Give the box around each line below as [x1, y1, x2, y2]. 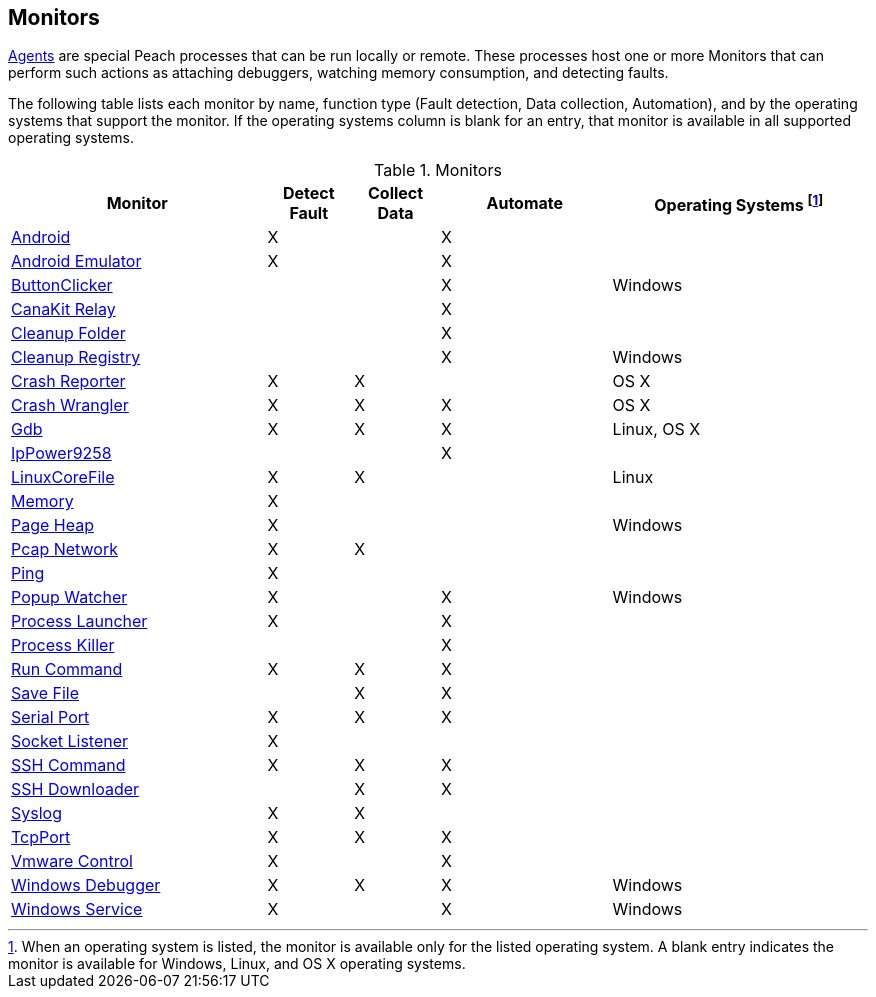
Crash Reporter [11, 371, 126, 392]
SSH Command [11, 755, 126, 776]
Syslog [11, 803, 62, 824]
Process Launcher [11, 611, 148, 632]
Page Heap [11, 515, 94, 536]
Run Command [11, 659, 123, 680]
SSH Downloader [11, 779, 140, 800]
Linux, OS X [612, 419, 701, 440]
